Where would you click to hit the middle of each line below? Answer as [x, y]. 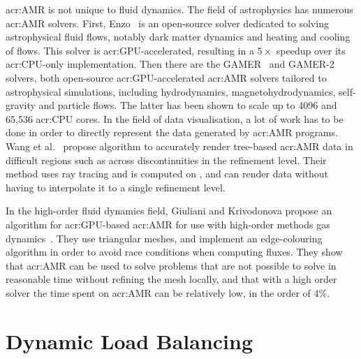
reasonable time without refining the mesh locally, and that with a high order [171, 279]
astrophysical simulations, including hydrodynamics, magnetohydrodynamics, [171, 91]
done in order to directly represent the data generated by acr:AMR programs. [172, 132]
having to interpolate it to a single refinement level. [116, 187]
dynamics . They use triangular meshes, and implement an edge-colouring [164, 238]
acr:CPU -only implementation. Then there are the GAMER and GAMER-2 [170, 64]
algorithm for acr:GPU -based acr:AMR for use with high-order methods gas [168, 224]
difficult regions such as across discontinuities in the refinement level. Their [166, 160]
